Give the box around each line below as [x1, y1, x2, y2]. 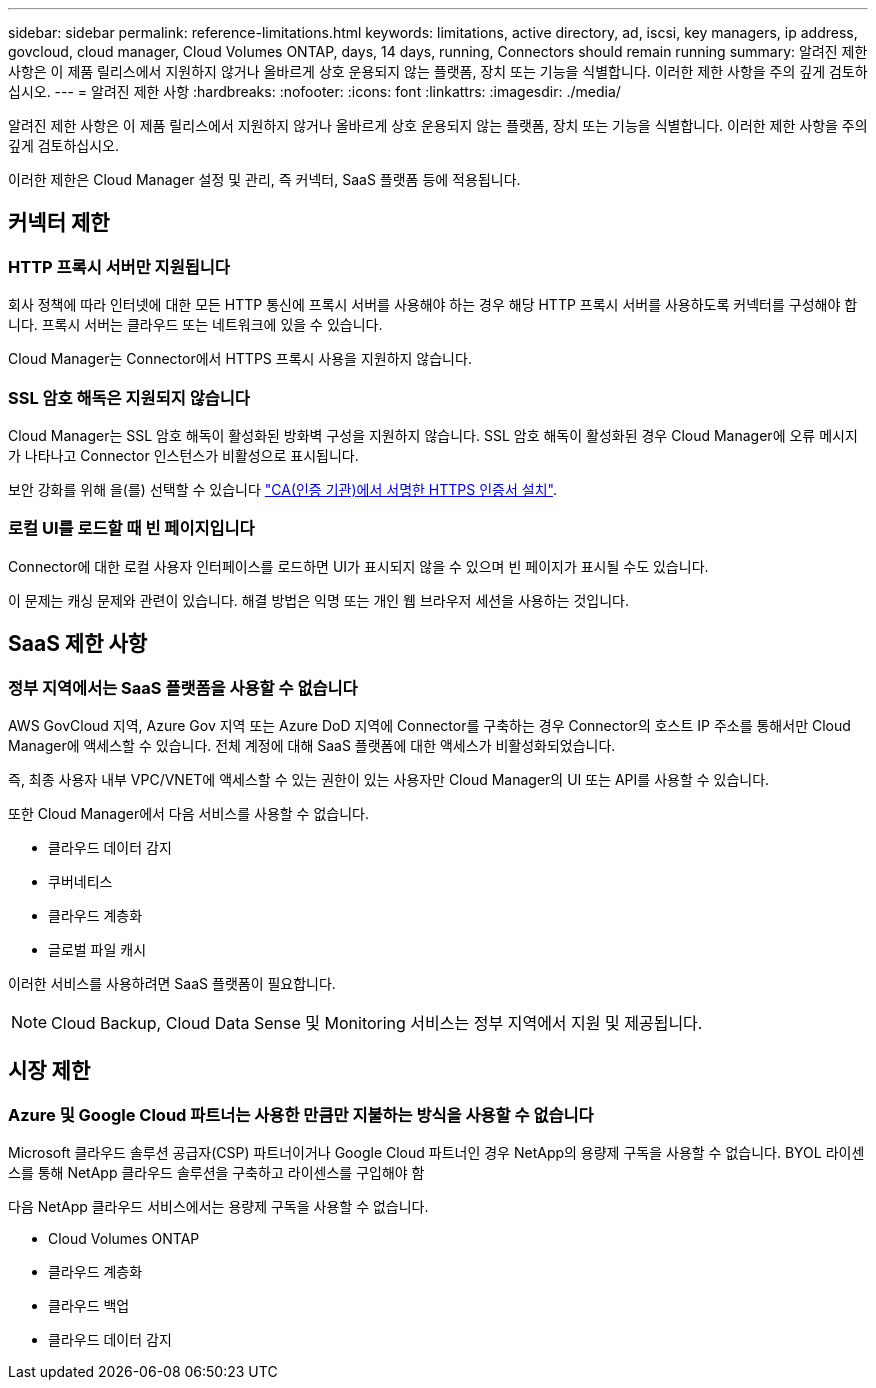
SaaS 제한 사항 [8, 631, 148, 657]
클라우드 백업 [48, 1297, 130, 1315]
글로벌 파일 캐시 [48, 940, 147, 958]
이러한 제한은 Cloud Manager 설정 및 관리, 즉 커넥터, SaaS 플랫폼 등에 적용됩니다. [8, 171, 521, 188]
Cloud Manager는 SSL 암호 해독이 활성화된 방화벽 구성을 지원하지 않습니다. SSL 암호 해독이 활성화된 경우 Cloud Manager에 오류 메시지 [8, 426, 858, 444]
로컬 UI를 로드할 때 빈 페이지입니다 [8, 518, 255, 539]
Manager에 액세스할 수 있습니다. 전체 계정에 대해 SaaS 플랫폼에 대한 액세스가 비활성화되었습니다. [8, 736, 616, 754]
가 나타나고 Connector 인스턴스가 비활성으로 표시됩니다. [8, 446, 359, 464]
